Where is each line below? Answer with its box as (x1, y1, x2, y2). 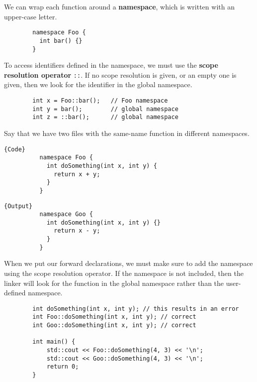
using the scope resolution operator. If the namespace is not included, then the (4, 268, 244, 278)
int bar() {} (39, 37, 83, 44)
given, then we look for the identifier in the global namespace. (4, 79, 192, 90)
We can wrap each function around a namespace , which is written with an (4, 1, 235, 11)
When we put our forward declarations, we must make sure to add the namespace (4, 258, 253, 268)
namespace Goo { (39, 211, 93, 218)
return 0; (46, 363, 79, 371)
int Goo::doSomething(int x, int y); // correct (32, 322, 196, 329)
